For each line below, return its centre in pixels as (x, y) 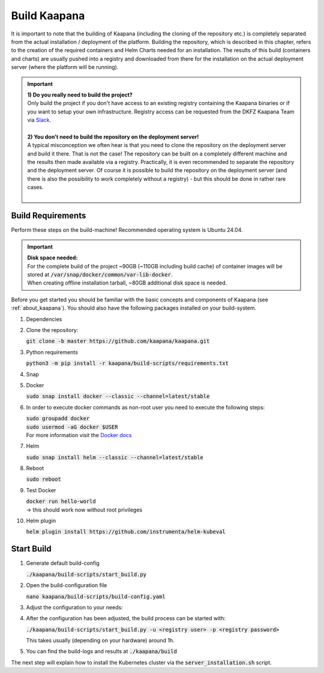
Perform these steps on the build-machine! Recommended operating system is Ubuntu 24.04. (127, 230)
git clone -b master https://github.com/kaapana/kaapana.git (118, 341)
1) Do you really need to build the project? (80, 95)
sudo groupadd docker (58, 418)
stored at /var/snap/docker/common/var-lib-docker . (100, 275)
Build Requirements (49, 216)
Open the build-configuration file (67, 585)
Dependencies (44, 319)
